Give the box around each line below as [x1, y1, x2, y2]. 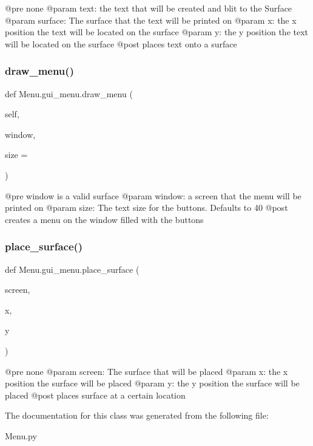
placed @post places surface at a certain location [5, 388, 186, 401]
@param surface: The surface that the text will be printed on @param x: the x [5, 13, 297, 26]
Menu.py [5, 429, 37, 442]
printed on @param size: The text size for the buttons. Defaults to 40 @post [5, 201, 288, 214]
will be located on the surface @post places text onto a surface [5, 37, 237, 50]
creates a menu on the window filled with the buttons [5, 213, 204, 225]
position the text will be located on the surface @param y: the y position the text [5, 26, 309, 38]
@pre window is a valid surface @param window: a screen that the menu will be [5, 189, 301, 202]
